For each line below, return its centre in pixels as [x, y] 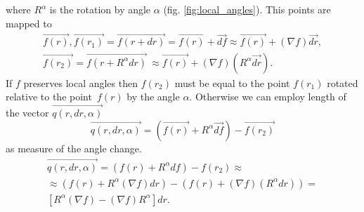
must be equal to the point [232, 82]
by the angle [153, 97]
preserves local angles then [80, 82]
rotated [343, 82]
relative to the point [49, 97]
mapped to [29, 23]
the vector [27, 113]
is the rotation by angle [100, 9]
